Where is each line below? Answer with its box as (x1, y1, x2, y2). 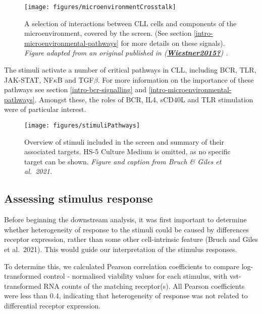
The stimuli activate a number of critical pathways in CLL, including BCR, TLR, (4, 65, 256, 75)
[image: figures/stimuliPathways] (24, 122, 140, 129)
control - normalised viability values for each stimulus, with (43, 271, 227, 281)
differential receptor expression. (4, 300, 101, 310)
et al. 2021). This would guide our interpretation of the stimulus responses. (4, 244, 237, 255)
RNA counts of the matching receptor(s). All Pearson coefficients (43, 280, 245, 291)
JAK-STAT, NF (4, 74, 54, 85)
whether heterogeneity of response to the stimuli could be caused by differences (4, 224, 249, 234)
